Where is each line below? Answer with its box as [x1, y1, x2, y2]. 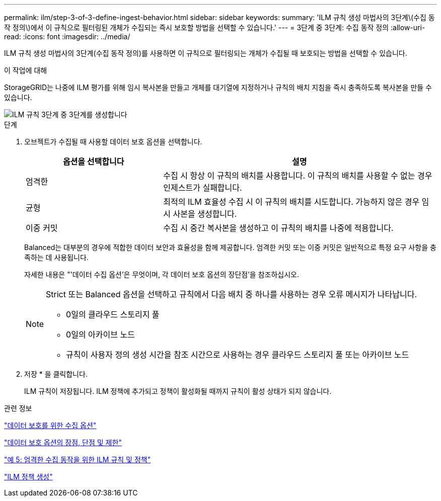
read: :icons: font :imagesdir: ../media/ [4, 32, 130, 41]
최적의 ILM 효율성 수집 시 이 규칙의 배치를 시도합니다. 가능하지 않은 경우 [163, 197, 420, 207]
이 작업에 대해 [4, 66, 47, 74]
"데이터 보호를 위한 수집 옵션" [4, 421, 97, 430]
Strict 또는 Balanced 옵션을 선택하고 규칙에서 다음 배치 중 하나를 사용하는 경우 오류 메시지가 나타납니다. [46, 289, 417, 299]
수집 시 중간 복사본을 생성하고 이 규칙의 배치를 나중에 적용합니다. [163, 223, 394, 233]
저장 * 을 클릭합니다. [24, 370, 88, 378]
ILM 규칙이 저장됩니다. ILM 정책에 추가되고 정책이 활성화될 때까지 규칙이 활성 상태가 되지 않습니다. [24, 387, 332, 395]
